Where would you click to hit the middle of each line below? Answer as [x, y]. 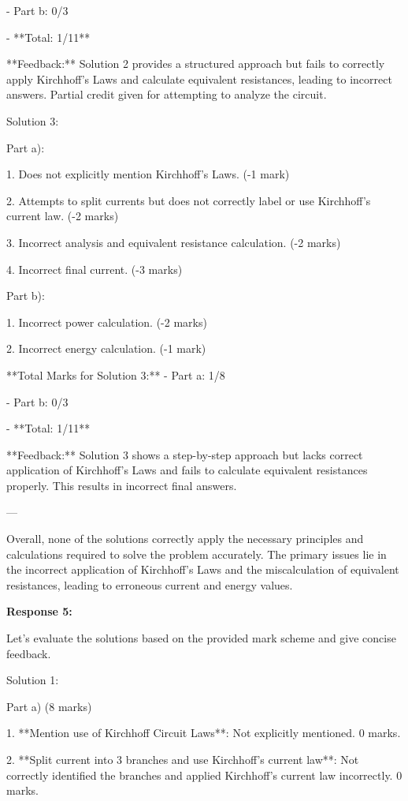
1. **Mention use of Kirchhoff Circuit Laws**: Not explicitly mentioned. [181, 733]
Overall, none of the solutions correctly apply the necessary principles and [185, 539]
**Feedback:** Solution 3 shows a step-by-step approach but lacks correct [185, 454]
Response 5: [39, 611]
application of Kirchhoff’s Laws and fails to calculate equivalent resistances [187, 470]
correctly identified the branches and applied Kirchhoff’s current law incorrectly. [200, 775]
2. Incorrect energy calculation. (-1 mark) [106, 348]
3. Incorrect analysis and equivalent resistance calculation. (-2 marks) [174, 242]
